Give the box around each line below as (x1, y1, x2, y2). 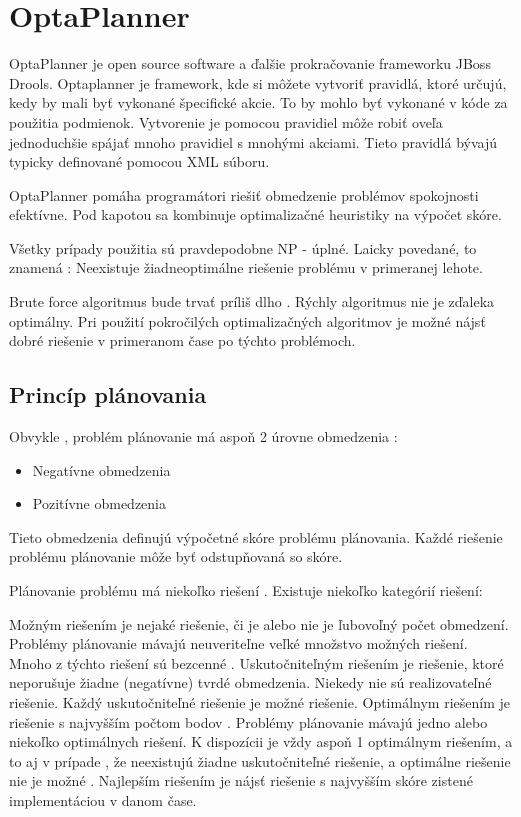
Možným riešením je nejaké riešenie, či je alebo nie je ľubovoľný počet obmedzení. (9, 613, 509, 634)
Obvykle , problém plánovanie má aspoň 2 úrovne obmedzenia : (9, 426, 398, 447)
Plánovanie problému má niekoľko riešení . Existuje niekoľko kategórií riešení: (9, 580, 483, 601)
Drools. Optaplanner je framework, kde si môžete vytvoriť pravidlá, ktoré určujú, (9, 72, 507, 93)
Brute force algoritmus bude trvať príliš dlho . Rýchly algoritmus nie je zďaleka (9, 291, 495, 312)
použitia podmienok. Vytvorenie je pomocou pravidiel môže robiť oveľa (9, 111, 443, 132)
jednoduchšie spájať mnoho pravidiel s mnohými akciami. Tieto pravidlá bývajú (9, 131, 498, 152)
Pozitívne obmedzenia (32, 493, 166, 514)
